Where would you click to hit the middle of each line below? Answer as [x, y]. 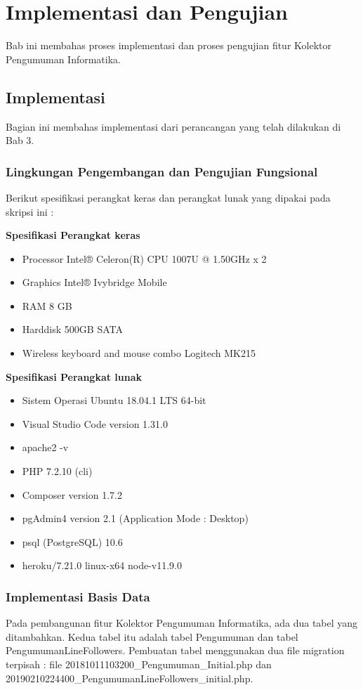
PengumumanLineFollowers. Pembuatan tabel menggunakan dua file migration [175, 650]
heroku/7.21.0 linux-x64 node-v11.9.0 [102, 565]
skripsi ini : [30, 211]
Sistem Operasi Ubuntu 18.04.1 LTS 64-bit [114, 400]
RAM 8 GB [47, 305]
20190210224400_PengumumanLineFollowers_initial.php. [130, 678]
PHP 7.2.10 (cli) [57, 471]
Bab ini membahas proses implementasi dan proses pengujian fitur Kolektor [169, 45]
